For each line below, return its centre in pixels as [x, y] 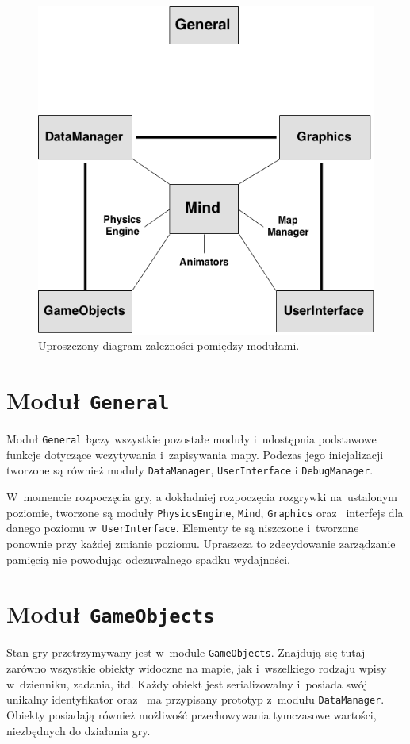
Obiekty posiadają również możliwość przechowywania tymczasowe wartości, [192, 714]
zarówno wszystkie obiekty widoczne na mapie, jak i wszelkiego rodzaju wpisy [197, 668]
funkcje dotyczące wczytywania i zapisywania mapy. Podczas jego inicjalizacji [195, 454]
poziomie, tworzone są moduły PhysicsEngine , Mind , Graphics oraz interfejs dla [205, 512]
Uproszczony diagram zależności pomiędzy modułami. [169, 345]
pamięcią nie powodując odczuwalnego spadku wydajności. [148, 559]
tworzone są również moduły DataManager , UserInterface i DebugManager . [190, 470]
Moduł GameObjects [111, 614]
